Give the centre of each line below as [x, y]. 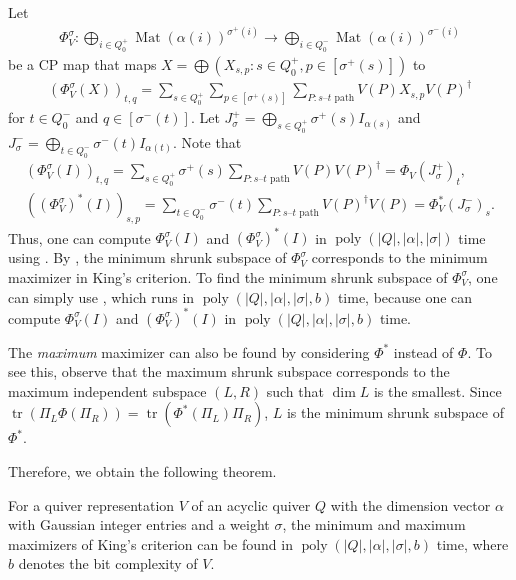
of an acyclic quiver [251, 504]
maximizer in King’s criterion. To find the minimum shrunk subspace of [228, 276]
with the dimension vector [410, 504]
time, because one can [405, 296]
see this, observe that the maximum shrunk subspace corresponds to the [229, 371]
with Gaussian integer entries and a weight [139, 524]
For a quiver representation [91, 504]
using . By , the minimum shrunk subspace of [147, 257]
